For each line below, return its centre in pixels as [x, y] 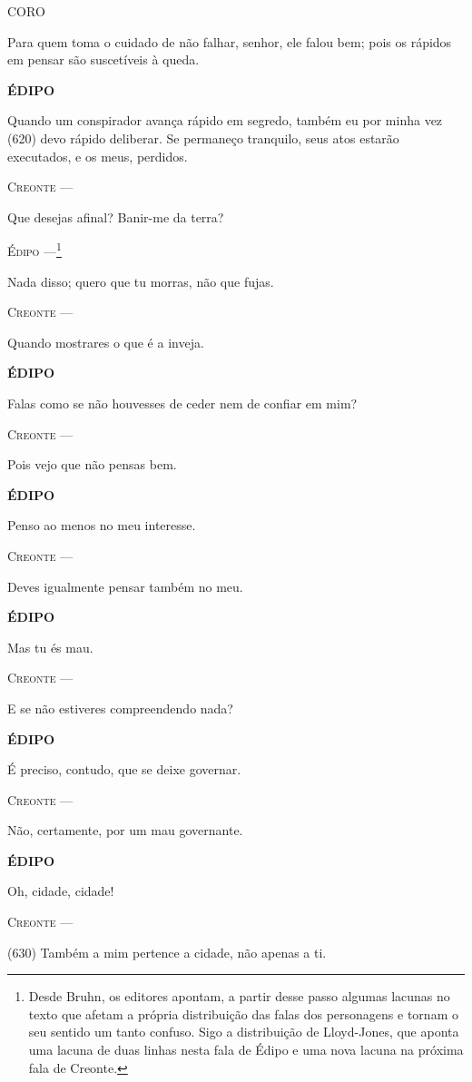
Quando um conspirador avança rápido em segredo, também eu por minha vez [225, 120]
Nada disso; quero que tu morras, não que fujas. [141, 281]
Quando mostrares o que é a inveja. [106, 342]
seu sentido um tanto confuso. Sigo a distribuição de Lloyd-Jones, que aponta [244, 1032]
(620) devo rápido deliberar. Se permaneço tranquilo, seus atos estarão [203, 138]
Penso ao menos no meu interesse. [102, 525]
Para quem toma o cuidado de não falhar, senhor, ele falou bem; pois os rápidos [230, 41]
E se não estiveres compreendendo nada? [120, 708]
